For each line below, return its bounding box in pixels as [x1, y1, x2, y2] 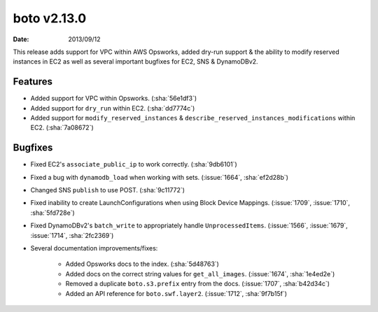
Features [13, 76, 52, 87]
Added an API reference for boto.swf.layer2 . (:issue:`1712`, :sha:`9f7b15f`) [65, 289, 287, 297]
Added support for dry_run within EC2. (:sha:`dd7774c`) [30, 104, 195, 112]
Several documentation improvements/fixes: [30, 244, 158, 253]
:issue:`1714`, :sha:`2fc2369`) [30, 231, 114, 239]
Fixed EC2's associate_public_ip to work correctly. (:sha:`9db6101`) [30, 160, 237, 169]
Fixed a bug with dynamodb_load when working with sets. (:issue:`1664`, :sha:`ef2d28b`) [30, 173, 288, 181]
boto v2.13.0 [13, 10, 87, 26]
